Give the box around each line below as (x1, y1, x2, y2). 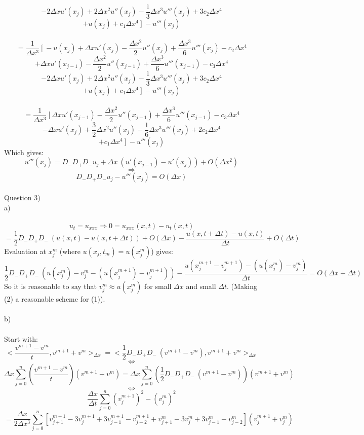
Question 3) (4, 192, 41, 202)
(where (59, 245, 81, 256)
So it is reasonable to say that (4, 281, 97, 292)
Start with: (4, 333, 38, 344)
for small (144, 281, 172, 292)
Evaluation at (4, 245, 47, 256)
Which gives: (4, 147, 44, 157)
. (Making (227, 281, 257, 292)
